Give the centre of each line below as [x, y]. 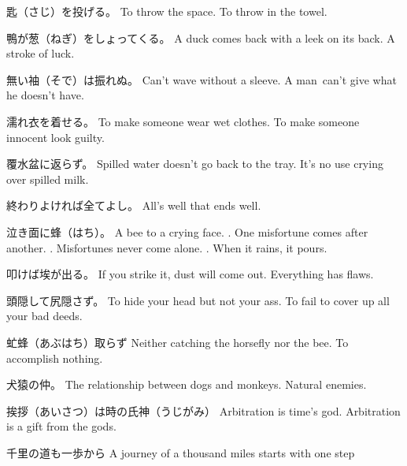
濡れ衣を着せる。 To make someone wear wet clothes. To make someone [183, 121]
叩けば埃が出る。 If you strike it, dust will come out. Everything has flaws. [190, 274]
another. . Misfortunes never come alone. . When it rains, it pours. [167, 247]
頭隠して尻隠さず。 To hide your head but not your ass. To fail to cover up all [198, 300]
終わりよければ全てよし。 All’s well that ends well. [134, 205]
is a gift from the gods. [61, 426]
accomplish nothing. [55, 358]
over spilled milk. [48, 179]
